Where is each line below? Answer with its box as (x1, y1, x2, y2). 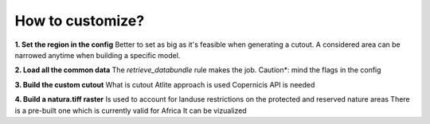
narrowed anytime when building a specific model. (14, 50, 181, 60)
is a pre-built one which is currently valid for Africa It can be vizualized (14, 106, 247, 115)
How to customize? (14, 12, 145, 29)
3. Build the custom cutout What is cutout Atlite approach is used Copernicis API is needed (14, 79, 315, 89)
